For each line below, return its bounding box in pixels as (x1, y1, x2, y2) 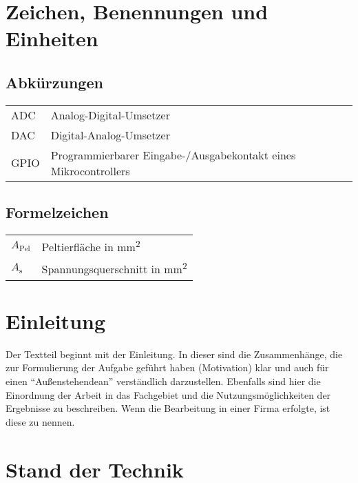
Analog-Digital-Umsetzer (50, 106, 170, 123)
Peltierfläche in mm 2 (41, 236, 140, 255)
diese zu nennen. (6, 414, 75, 428)
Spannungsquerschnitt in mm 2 (41, 259, 187, 277)
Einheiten (6, 24, 98, 52)
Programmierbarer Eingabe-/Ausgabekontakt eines (50, 146, 296, 163)
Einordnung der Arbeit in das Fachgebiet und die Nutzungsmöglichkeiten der (6, 387, 331, 402)
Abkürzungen (6, 71, 103, 92)
